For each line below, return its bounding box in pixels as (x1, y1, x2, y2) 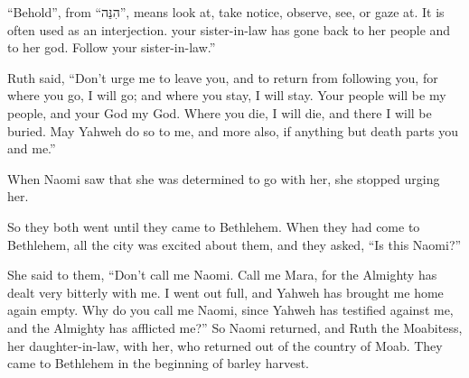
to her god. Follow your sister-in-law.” (7, 38, 216, 57)
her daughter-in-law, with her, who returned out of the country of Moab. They (7, 336, 443, 355)
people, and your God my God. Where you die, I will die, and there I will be (7, 103, 432, 122)
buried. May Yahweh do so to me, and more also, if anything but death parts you (7, 121, 458, 140)
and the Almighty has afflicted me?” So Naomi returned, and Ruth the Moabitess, (7, 318, 463, 337)
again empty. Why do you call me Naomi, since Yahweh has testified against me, (7, 300, 454, 319)
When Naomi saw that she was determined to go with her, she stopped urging (7, 169, 440, 188)
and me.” (7, 139, 56, 158)
